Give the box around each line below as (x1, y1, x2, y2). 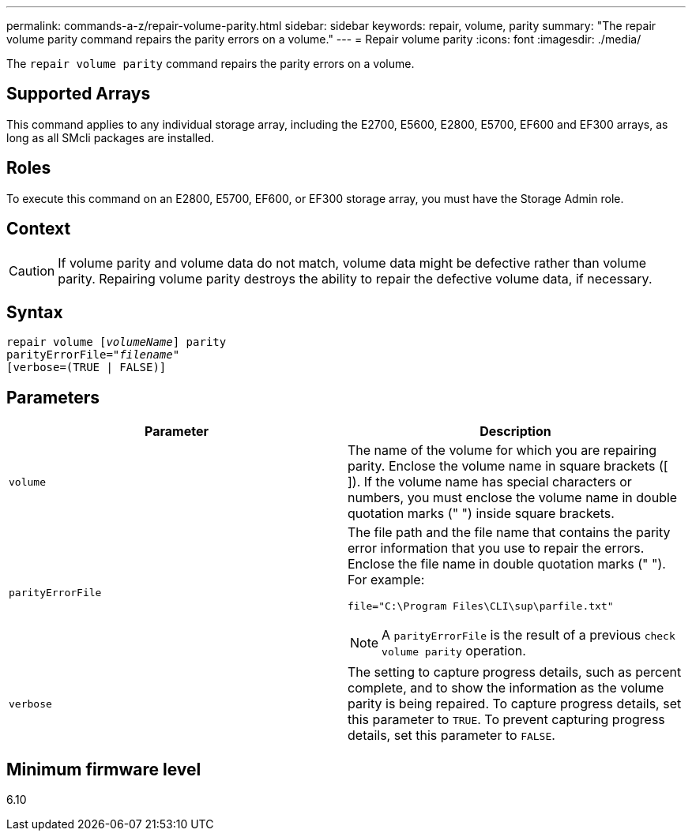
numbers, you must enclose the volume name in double (348, 490, 678, 506)
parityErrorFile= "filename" (6, 348, 180, 362)
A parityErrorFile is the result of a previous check (382, 627, 675, 644)
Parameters (6, 387, 100, 407)
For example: (348, 572, 425, 588)
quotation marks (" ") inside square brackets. (348, 505, 615, 522)
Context (6, 219, 71, 239)
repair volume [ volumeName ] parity (6, 336, 227, 349)
